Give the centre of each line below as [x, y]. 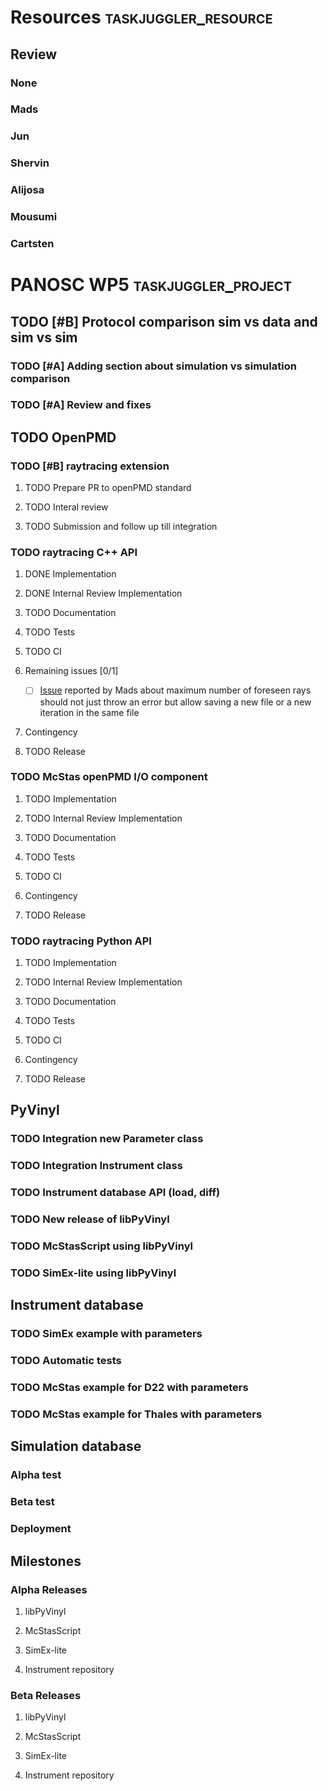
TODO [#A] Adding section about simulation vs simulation [153, 366]
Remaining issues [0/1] [71, 671]
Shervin [30, 163]
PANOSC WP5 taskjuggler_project [151, 285]
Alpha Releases [49, 1589]
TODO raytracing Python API [81, 941]
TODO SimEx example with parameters [106, 1334]
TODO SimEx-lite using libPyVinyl [93, 1273]
